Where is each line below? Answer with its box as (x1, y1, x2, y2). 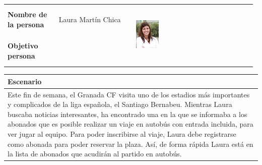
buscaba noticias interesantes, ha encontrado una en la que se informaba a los (8, 108, 247, 119)
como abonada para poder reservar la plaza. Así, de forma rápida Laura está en (8, 138, 253, 149)
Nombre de (8, 9, 47, 20)
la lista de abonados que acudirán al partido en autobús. (8, 148, 182, 159)
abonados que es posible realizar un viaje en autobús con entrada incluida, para (8, 119, 253, 129)
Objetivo (8, 40, 38, 50)
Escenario (8, 76, 42, 86)
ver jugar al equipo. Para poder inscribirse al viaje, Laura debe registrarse (8, 128, 236, 139)
